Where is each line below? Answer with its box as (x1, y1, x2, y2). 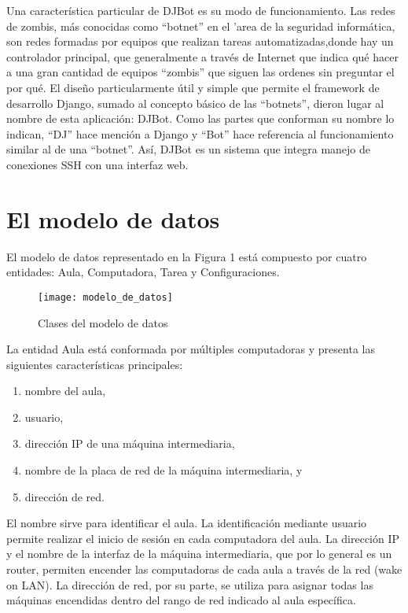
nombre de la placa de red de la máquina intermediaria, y (24, 462, 303, 478)
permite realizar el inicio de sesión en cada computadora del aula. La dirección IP (6, 530, 400, 546)
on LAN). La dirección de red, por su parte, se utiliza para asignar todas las (6, 576, 373, 593)
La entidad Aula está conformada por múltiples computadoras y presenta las (6, 341, 375, 357)
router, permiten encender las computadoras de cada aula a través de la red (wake (6, 561, 402, 578)
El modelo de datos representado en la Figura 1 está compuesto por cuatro (6, 248, 367, 264)
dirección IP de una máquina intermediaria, (24, 435, 235, 452)
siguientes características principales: (6, 356, 183, 372)
